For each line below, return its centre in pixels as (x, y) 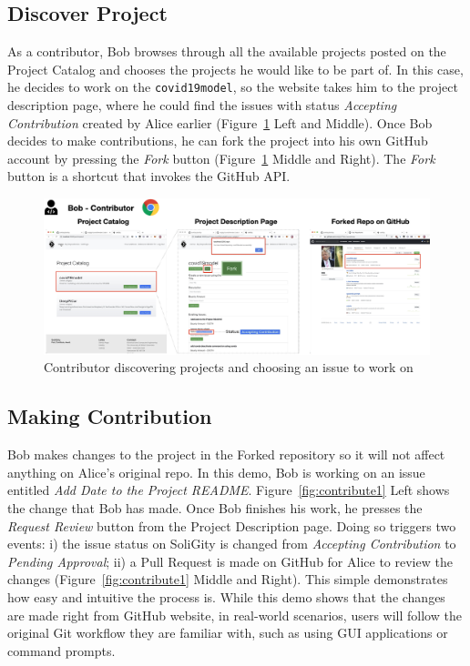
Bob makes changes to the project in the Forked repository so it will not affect (226, 454)
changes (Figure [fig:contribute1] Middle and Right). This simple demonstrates (228, 579)
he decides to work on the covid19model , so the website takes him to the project (233, 87)
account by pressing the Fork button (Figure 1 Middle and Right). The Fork (221, 158)
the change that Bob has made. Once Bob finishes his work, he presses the (215, 508)
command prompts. (61, 650)
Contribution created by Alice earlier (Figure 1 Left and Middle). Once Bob (220, 122)
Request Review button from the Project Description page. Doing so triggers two (232, 525)
